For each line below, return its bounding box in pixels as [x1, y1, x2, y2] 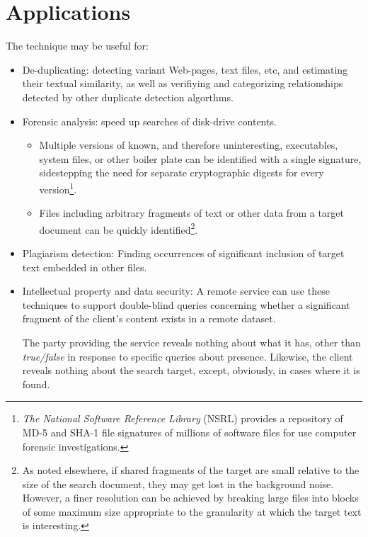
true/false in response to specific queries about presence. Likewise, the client [22, 349, 353, 363]
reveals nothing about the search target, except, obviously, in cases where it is [22, 363, 360, 378]
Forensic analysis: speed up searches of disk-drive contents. [22, 113, 277, 128]
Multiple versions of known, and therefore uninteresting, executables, [39, 137, 338, 152]
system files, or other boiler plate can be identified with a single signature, [39, 151, 362, 166]
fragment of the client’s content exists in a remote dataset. [22, 311, 276, 326]
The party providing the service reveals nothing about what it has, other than [22, 334, 361, 349]
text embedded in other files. [22, 259, 147, 274]
